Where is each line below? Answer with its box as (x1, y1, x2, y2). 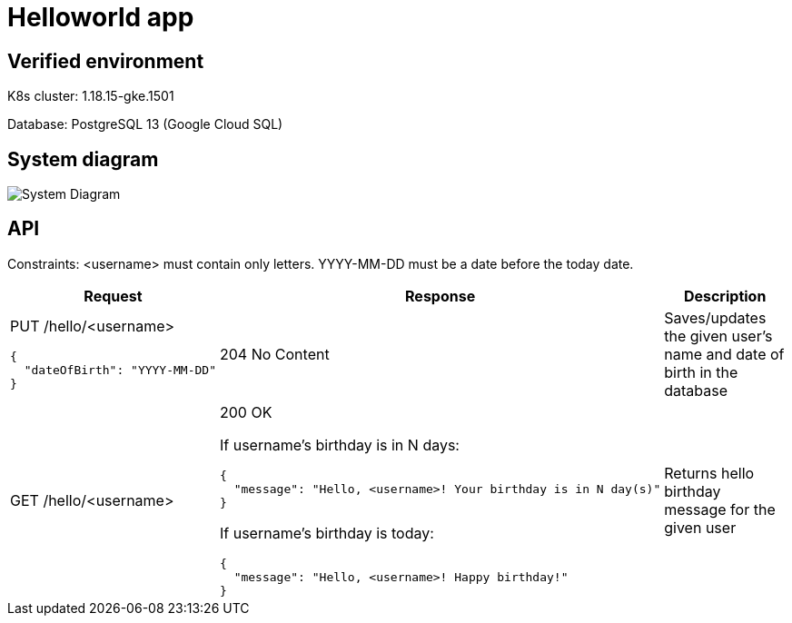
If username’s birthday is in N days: (219, 435, 460, 454)
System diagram (7, 147, 159, 171)
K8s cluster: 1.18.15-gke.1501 (7, 88, 174, 104)
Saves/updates (664, 308, 767, 327)
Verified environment (7, 49, 204, 73)
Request (84, 286, 143, 305)
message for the (664, 499, 776, 519)
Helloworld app (7, 2, 194, 33)
